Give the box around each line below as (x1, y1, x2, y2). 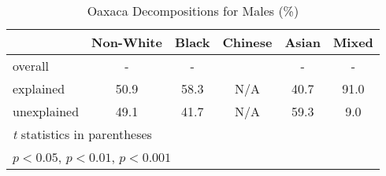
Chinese (222, 33, 273, 51)
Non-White (91, 33, 162, 51)
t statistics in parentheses (13, 125, 152, 143)
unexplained (13, 102, 80, 120)
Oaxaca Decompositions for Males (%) (87, 2, 299, 20)
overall (13, 57, 49, 75)
